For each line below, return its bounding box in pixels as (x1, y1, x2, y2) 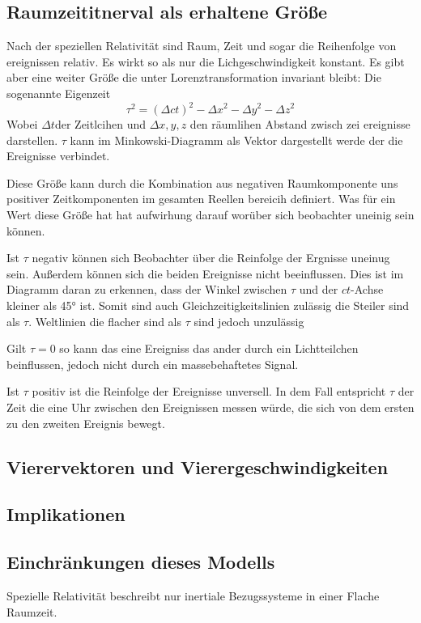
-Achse (351, 281, 384, 298)
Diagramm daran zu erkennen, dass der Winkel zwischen (6, 281, 287, 298)
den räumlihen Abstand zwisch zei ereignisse (189, 116, 410, 133)
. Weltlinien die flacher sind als (28, 312, 182, 329)
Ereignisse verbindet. (6, 147, 110, 164)
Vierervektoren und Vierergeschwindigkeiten (6, 454, 389, 479)
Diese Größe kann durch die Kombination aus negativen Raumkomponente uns (6, 174, 398, 191)
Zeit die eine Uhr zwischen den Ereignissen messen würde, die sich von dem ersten (6, 398, 415, 415)
